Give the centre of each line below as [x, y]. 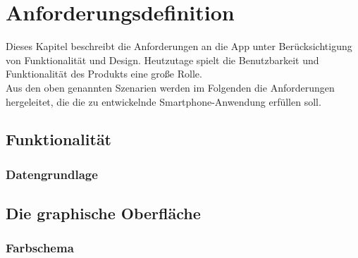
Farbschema [40, 248]
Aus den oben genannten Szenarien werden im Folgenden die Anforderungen [170, 87]
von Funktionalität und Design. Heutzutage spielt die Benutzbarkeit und [162, 60]
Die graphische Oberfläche [103, 213]
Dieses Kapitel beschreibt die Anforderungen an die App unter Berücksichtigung [179, 46]
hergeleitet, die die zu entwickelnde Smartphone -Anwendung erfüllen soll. [163, 101]
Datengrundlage [52, 174]
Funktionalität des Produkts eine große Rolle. [104, 74]
